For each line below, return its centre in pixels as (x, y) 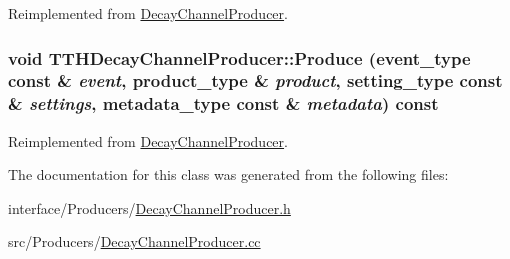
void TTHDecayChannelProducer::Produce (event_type (239, 57)
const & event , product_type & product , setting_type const (255, 80)
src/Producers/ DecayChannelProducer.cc (134, 241)
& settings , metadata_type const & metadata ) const (223, 103)
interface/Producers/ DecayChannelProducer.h (149, 207)
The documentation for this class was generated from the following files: (228, 174)
